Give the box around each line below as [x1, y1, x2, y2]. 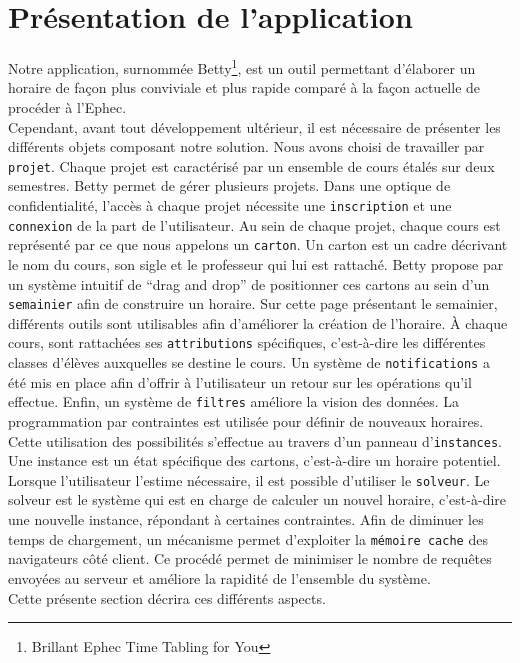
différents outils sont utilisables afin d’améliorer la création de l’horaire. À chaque [8, 312, 508, 333]
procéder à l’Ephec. [8, 96, 127, 117]
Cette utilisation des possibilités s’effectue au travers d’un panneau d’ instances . [8, 430, 503, 451]
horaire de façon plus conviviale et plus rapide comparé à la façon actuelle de [8, 77, 481, 98]
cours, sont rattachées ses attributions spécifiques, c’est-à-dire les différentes [8, 332, 486, 353]
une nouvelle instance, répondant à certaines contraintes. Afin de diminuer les [8, 509, 484, 530]
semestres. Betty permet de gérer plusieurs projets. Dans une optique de [8, 175, 451, 196]
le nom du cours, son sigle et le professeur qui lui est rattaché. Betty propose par [8, 253, 504, 274]
